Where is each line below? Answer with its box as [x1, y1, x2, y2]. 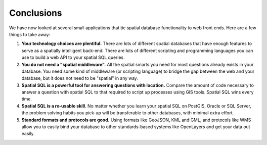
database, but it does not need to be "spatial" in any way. [21, 75, 138, 81]
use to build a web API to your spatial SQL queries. [21, 54, 125, 60]
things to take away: [9, 31, 50, 37]
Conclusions [9, 7, 62, 18]
